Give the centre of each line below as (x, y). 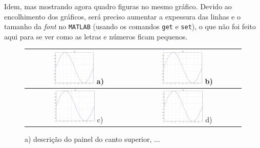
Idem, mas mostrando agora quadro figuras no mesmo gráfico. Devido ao (118, 6)
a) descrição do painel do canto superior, (88, 139)
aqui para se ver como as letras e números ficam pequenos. (96, 36)
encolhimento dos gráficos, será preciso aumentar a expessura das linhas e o (122, 16)
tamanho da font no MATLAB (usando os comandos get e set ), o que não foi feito (130, 26)
